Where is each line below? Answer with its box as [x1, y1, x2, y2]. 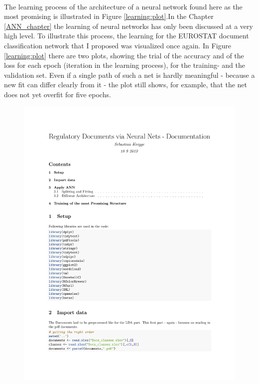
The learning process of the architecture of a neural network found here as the [4, 1, 243, 11]
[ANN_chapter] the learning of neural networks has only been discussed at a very [4, 20, 253, 31]
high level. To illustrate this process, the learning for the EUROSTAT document [4, 30, 249, 41]
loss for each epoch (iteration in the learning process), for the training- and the [4, 60, 245, 70]
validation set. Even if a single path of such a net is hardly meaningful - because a [4, 69, 255, 80]
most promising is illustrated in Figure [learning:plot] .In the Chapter [4, 11, 214, 21]
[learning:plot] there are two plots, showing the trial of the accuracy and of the [4, 50, 244, 60]
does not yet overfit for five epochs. [4, 89, 111, 99]
